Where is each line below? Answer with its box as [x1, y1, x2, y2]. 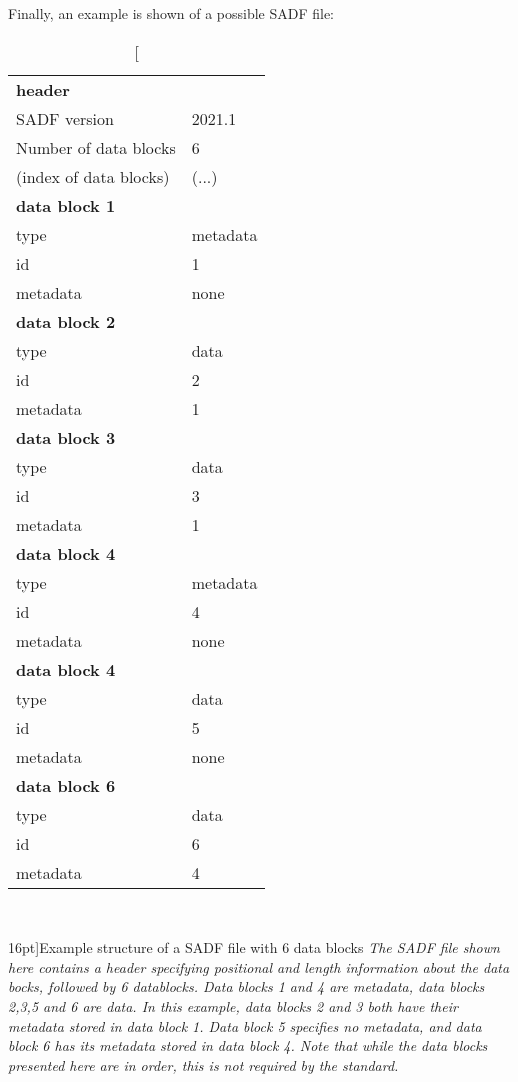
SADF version [16, 106, 114, 130]
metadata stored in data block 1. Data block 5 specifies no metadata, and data [8, 1015, 482, 1036]
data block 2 [16, 309, 116, 333]
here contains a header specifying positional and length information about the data [8, 956, 510, 977]
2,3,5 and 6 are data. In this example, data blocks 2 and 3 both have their [8, 995, 458, 1016]
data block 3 [16, 425, 116, 449]
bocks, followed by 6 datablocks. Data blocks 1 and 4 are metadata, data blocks [8, 976, 485, 997]
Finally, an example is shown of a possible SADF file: [8, 3, 335, 23]
